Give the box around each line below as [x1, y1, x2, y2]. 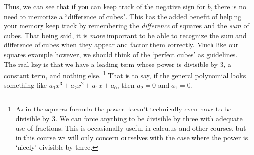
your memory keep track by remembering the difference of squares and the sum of [4, 21, 249, 31]
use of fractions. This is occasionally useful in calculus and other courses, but [15, 123, 246, 133]
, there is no [210, 1, 247, 11]
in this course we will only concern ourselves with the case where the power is [15, 132, 248, 142]
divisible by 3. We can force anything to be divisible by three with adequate [15, 113, 243, 123]
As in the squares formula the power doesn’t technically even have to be [15, 104, 232, 113]
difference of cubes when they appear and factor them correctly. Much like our [4, 40, 239, 50]
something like [4, 80, 47, 90]
